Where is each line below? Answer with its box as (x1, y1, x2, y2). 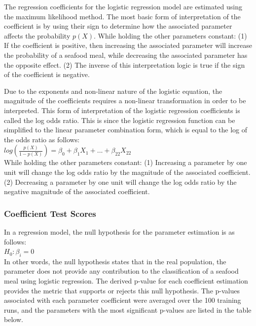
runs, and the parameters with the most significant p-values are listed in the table (4, 304, 252, 315)
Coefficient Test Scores (4, 207, 96, 219)
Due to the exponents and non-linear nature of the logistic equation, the (4, 85, 222, 96)
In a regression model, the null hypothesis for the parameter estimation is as (4, 226, 235, 237)
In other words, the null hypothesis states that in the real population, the (4, 256, 226, 266)
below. (4, 314, 23, 325)
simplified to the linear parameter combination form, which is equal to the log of (4, 124, 248, 135)
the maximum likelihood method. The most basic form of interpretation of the (4, 11, 241, 21)
